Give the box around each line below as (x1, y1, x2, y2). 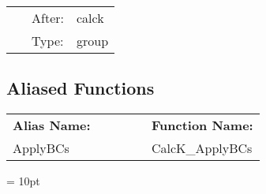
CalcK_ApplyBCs (151, 139, 253, 158)
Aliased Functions (6, 76, 155, 100)
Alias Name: (13, 116, 91, 135)
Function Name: (151, 116, 253, 135)
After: (32, 9, 64, 27)
